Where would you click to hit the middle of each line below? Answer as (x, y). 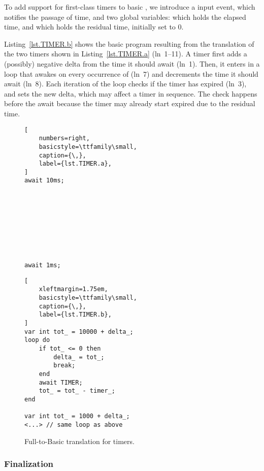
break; (64, 366)
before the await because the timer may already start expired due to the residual (130, 103)
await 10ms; (44, 181)
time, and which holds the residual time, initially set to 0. (94, 27)
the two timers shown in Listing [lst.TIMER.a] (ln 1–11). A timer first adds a (126, 54)
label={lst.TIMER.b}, (75, 315)
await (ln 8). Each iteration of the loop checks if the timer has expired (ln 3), (125, 84)
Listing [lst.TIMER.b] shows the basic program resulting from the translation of (129, 43)
